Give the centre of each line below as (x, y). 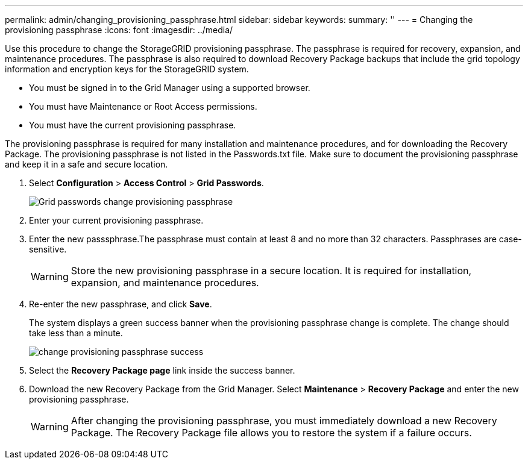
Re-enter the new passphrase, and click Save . (121, 304)
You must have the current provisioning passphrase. (133, 125)
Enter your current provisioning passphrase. (116, 220)
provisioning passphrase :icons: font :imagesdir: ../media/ (119, 30)
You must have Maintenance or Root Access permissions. (143, 106)
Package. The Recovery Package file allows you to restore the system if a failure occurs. (271, 433)
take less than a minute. (76, 333)
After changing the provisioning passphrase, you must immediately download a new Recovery (284, 421)
